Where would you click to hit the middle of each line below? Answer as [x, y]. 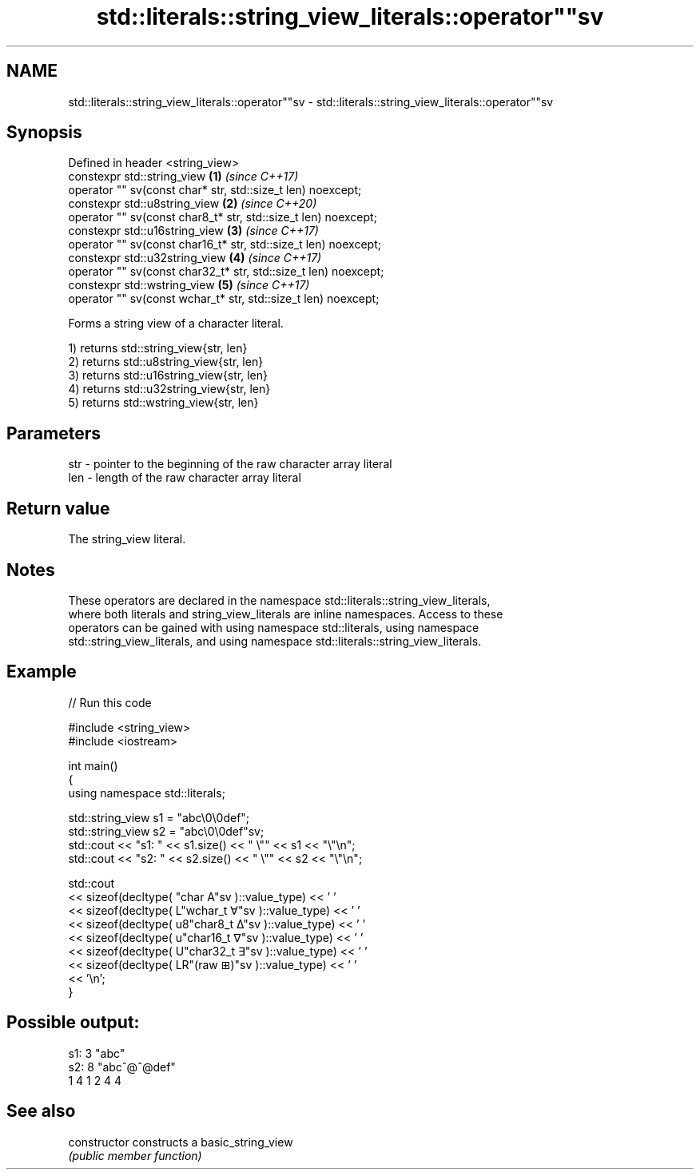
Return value [58, 508]
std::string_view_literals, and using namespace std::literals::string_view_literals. [275, 641]
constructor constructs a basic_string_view [181, 1142]
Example [42, 672]
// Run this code [110, 702]
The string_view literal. [127, 539]
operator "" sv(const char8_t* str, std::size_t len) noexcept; [223, 217]
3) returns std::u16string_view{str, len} [168, 375]
